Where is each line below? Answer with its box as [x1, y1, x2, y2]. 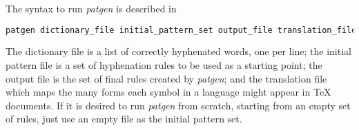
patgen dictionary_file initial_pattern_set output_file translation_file [6, 25, 357, 35]
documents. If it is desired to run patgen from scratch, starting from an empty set [6, 98, 351, 112]
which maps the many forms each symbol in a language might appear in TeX [6, 85, 331, 99]
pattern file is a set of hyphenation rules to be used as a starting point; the [6, 58, 322, 72]
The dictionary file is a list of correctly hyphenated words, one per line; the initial [6, 44, 351, 58]
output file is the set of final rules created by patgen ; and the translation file [6, 71, 327, 85]
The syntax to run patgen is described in [6, 1, 177, 15]
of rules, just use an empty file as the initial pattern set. [6, 111, 242, 126]
